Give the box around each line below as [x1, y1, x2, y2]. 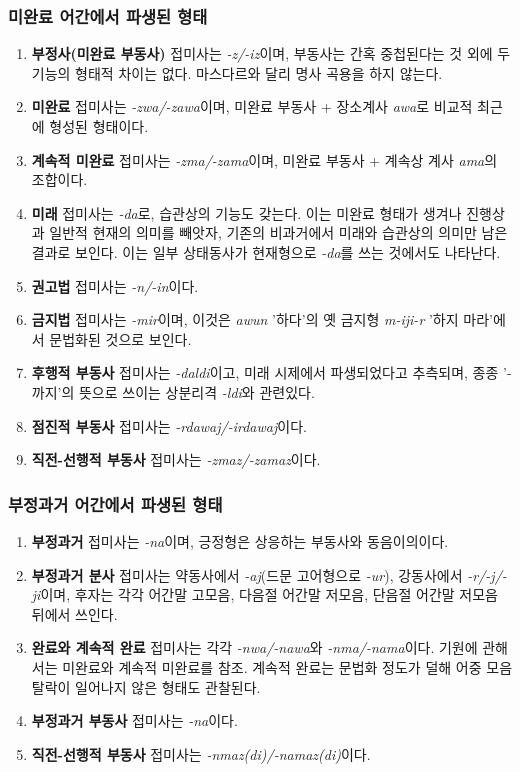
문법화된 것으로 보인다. [49, 328, 192, 349]
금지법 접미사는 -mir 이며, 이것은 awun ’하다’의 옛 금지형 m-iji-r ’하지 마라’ [31, 309, 493, 330]
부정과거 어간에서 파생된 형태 [8, 491, 223, 516]
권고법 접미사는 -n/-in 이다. [31, 275, 199, 296]
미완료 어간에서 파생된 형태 [8, 3, 208, 28]
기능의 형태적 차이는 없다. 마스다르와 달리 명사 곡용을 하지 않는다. [31, 62, 443, 83]
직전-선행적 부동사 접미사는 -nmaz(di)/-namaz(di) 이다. [31, 743, 371, 764]
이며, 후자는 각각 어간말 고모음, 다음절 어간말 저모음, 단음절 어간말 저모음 [40, 584, 498, 605]
